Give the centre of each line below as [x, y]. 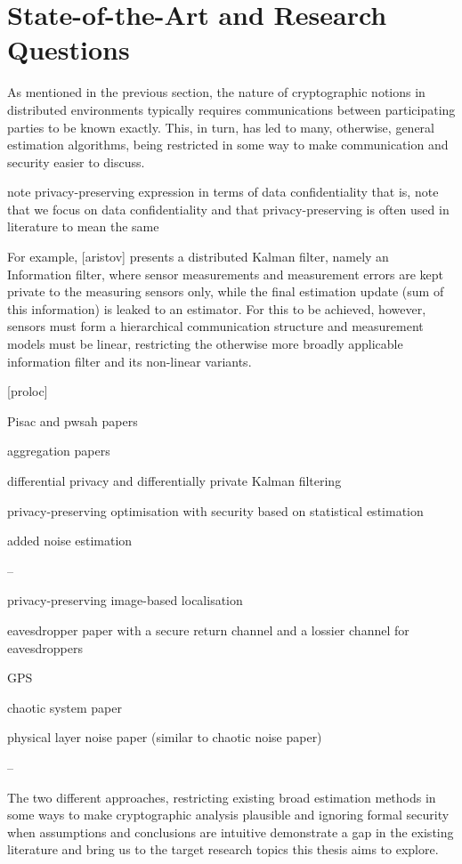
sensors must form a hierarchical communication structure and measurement [215, 326]
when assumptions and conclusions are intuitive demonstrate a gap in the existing [231, 832]
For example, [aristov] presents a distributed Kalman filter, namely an [198, 257]
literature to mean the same [83, 226]
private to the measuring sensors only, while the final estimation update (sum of [226, 291]
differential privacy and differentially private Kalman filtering [174, 480]
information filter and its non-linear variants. [130, 361]
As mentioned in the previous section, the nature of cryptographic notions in [216, 92]
